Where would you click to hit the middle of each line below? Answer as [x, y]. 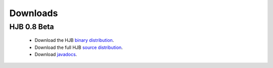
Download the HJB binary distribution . [74, 40]
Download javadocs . [56, 54]
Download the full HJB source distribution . [79, 47]
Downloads [34, 13]
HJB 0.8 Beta [32, 27]
